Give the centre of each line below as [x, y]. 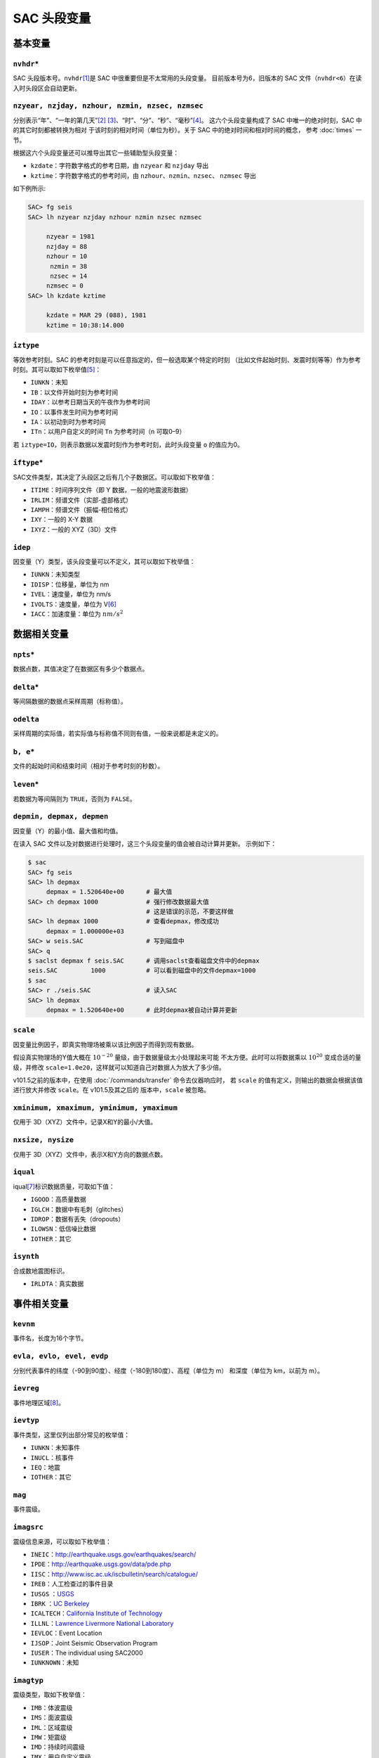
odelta [26, 719]
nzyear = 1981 [70, 237]
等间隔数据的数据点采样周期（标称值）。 [70, 701]
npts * [24, 654]
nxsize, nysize [43, 1140]
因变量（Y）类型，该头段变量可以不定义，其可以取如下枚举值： [104, 561]
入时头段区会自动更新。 [47, 88]
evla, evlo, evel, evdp [61, 1356]
